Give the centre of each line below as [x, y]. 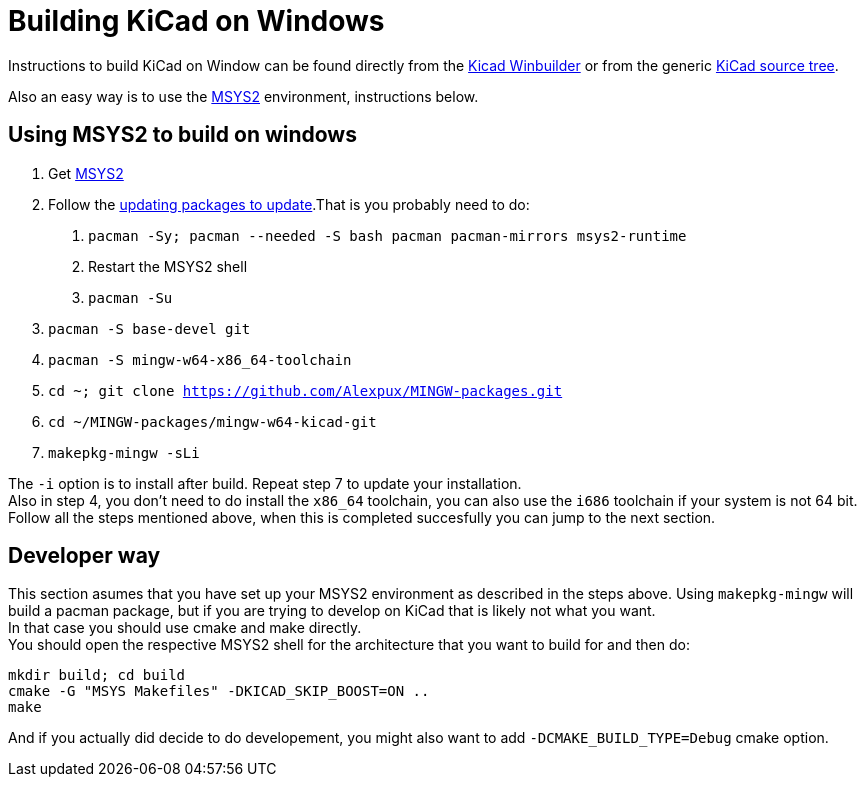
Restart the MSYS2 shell [168, 266]
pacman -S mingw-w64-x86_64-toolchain [200, 359]
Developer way [84, 556]
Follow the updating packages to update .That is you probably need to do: [289, 204]
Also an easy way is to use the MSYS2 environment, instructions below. [243, 96]
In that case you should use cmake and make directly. [185, 628]
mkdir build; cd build [97, 675]
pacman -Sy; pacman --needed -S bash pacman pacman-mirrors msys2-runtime [387, 235]
